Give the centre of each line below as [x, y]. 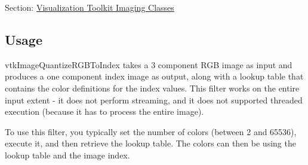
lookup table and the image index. [67, 155]
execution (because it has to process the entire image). [104, 111]
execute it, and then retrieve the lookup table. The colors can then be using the [150, 143]
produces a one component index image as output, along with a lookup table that [154, 76]
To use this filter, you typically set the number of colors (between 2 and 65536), [151, 131]
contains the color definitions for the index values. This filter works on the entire [152, 88]
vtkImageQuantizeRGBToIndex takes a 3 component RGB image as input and [149, 64]
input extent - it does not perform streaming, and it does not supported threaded [154, 100]
